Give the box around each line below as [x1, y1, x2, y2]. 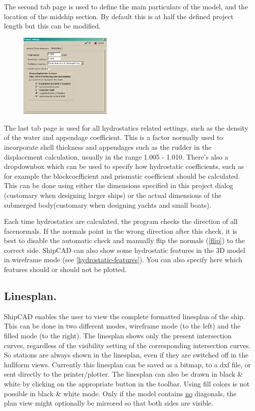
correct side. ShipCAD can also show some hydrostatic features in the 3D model [4, 245, 245, 255]
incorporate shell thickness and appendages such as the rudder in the [4, 141, 212, 152]
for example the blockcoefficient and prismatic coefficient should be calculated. [4, 170, 240, 181]
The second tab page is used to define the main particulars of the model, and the [4, 1, 248, 11]
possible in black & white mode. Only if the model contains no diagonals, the [4, 388, 237, 398]
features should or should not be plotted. [4, 264, 127, 274]
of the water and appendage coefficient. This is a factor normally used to [4, 132, 223, 142]
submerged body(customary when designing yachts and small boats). [4, 199, 211, 210]
